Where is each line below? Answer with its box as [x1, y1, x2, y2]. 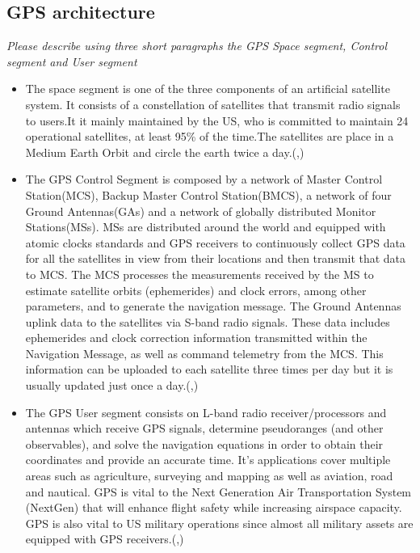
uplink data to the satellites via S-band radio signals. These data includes [25, 313, 390, 330]
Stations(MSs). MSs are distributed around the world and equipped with [25, 218, 386, 235]
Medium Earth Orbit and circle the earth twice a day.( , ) [25, 143, 304, 160]
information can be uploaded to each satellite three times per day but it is [25, 361, 393, 378]
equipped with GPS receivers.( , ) [25, 530, 184, 547]
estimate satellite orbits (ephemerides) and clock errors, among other [25, 281, 367, 298]
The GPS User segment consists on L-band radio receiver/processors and [25, 403, 387, 420]
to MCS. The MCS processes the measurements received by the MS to [25, 265, 374, 282]
